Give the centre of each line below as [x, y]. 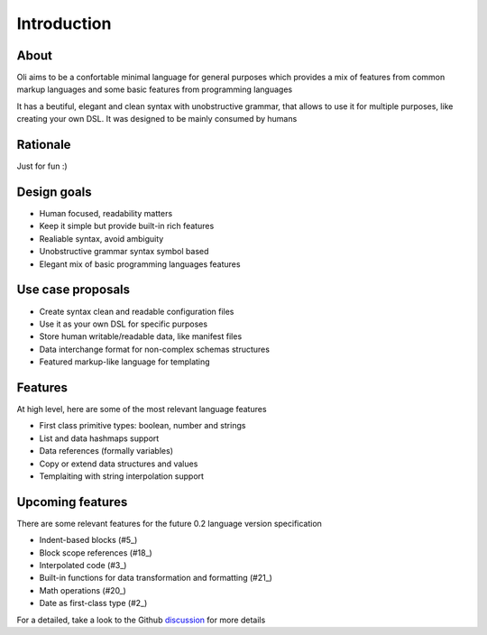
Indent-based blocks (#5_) [88, 540]
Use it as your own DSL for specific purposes [123, 324]
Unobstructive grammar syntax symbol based [124, 252]
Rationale [44, 145]
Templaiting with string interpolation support [122, 476]
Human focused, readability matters [106, 214]
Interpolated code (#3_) [83, 566]
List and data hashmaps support [99, 438]
